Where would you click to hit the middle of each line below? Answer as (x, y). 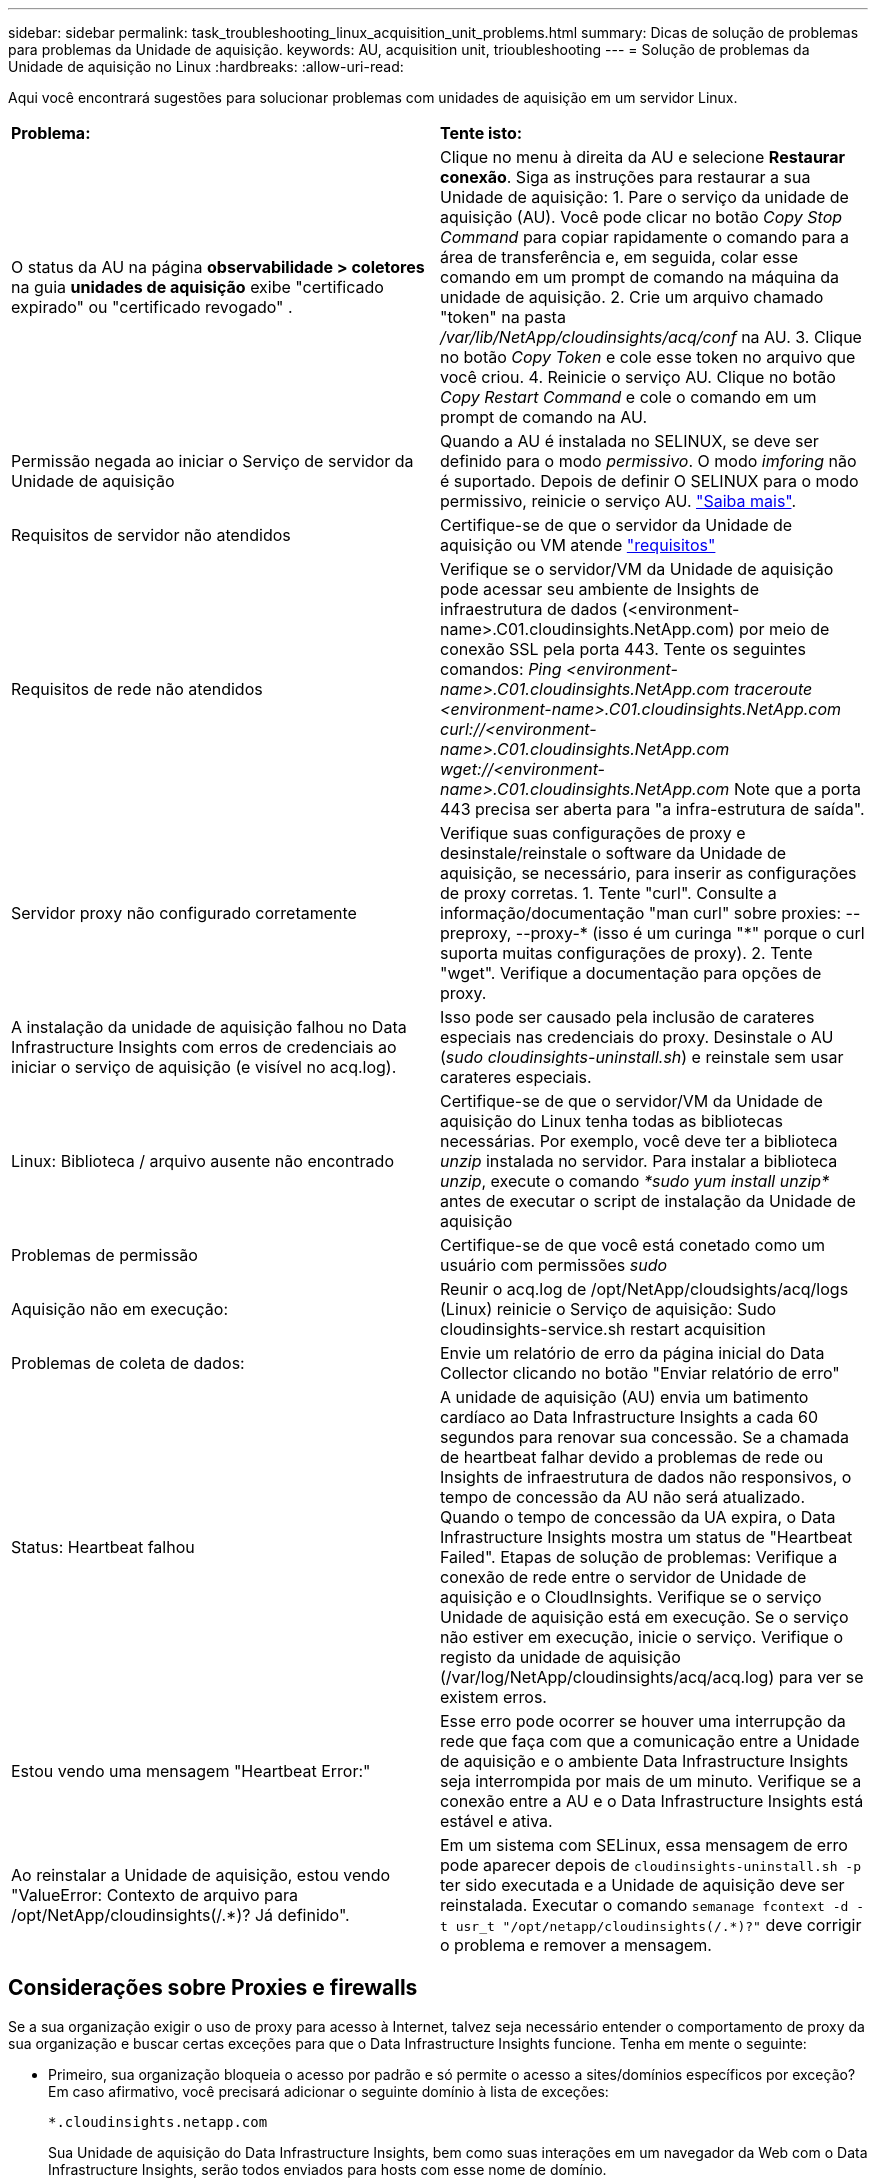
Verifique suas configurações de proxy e (593, 833)
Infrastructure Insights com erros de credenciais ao (204, 1047)
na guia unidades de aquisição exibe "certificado (197, 287)
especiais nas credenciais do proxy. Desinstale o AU (637, 1037)
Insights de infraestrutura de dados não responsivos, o (646, 1477)
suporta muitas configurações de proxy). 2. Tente (626, 953)
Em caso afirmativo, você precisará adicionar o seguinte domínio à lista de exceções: (328, 2091)
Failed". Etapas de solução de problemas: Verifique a (639, 1557)
